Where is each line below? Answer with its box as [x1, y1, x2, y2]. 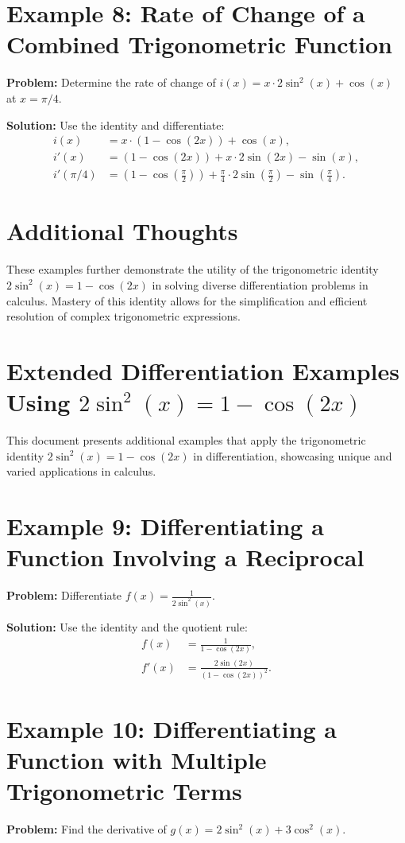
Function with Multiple [6, 744, 267, 776]
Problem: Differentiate [6, 587, 122, 604]
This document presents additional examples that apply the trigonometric [6, 432, 366, 448]
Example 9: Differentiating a [6, 509, 324, 542]
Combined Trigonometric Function [6, 28, 392, 60]
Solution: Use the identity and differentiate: [6, 116, 225, 133]
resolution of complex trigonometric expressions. [6, 308, 241, 324]
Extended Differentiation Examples [6, 354, 399, 387]
